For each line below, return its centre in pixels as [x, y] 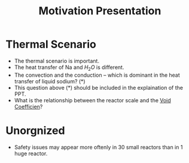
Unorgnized [35, 131]
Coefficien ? [28, 106]
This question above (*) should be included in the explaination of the [99, 87]
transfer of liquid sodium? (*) [50, 81]
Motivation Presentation [100, 11]
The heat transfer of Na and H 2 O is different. [69, 68]
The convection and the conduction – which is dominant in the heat [97, 75]
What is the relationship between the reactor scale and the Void [92, 100]
